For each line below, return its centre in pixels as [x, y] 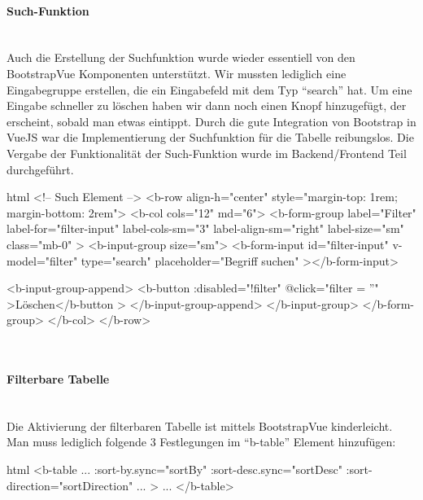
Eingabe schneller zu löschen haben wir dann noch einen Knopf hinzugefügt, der [207, 105]
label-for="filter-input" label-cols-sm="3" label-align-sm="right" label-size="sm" [205, 228]
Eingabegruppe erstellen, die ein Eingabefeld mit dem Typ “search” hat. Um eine [209, 89]
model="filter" [42, 260]
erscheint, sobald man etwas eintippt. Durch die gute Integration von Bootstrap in [211, 121]
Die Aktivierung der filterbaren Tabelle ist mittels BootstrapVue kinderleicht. [200, 425]
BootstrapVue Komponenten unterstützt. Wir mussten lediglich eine [177, 73]
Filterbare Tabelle [58, 379]
